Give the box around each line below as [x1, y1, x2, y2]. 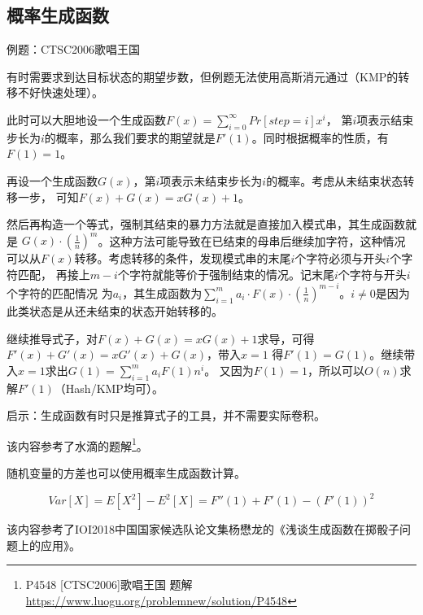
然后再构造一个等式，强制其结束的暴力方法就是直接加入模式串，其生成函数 [7, 216, 405, 233]
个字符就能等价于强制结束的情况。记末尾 [117, 265, 334, 282]
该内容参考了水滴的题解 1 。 [7, 434, 148, 454]
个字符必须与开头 [294, 250, 386, 267]
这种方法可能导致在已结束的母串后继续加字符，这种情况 [109, 232, 406, 249]
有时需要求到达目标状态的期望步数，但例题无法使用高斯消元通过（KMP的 [7, 68, 399, 85]
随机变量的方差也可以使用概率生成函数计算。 [7, 464, 246, 481]
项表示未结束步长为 [159, 172, 263, 189]
